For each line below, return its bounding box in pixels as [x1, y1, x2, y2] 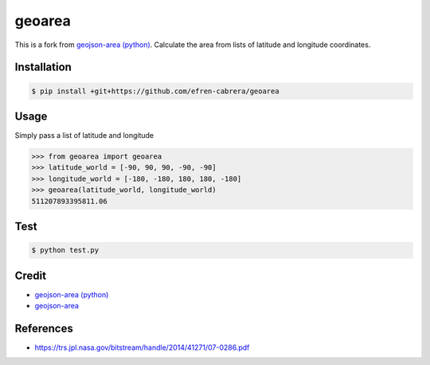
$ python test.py [31, 245, 100, 255]
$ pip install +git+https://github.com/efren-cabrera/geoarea [31, 86, 279, 96]
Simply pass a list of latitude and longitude [14, 131, 154, 140]
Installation [14, 61, 72, 74]
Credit [14, 269, 47, 282]
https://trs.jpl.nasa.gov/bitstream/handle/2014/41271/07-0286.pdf [34, 343, 250, 352]
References [14, 321, 73, 335]
